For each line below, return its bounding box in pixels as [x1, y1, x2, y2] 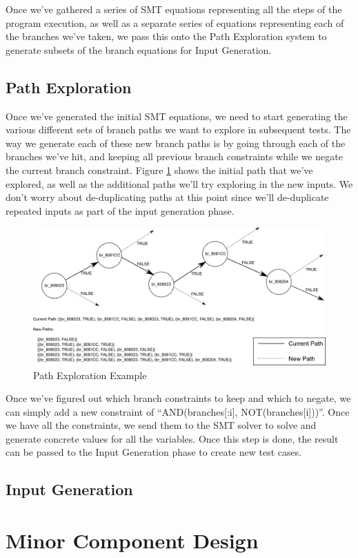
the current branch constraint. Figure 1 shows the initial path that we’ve [6, 162, 313, 177]
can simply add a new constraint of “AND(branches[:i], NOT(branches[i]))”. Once [6, 404, 350, 418]
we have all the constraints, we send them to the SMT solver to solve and [6, 418, 317, 432]
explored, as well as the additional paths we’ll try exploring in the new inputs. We [6, 176, 353, 191]
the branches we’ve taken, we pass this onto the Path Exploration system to [6, 29, 327, 44]
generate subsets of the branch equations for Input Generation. [6, 42, 272, 57]
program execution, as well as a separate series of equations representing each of [6, 15, 344, 30]
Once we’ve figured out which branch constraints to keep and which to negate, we [6, 391, 351, 405]
